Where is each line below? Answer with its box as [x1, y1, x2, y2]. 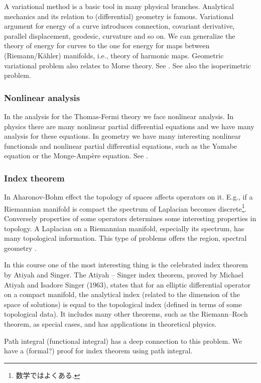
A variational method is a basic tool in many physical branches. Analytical [4, 1, 234, 11]
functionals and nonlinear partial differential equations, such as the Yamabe [4, 140, 237, 151]
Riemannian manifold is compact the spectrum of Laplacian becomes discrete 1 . [4, 202, 247, 214]
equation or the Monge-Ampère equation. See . [4, 150, 148, 161]
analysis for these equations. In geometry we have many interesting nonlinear [4, 131, 241, 141]
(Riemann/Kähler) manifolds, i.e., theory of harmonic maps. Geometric [4, 50, 224, 60]
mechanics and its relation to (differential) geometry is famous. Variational [4, 11, 234, 21]
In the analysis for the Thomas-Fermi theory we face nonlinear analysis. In [4, 111, 234, 121]
